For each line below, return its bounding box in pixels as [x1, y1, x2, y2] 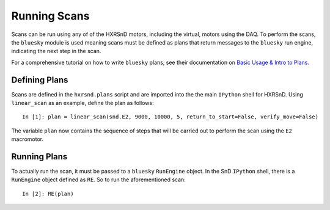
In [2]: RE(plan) [22, 190, 74, 197]
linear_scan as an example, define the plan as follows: [11, 100, 154, 107]
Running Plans [11, 151, 68, 162]
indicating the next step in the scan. [11, 48, 101, 55]
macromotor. [11, 136, 44, 143]
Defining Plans [11, 74, 68, 85]
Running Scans [11, 9, 90, 23]
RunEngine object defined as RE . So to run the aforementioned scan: [11, 176, 186, 183]
